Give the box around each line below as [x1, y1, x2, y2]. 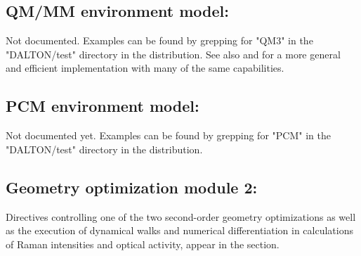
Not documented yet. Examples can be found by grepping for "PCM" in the [6, 128, 331, 143]
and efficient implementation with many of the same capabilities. [6, 60, 284, 75]
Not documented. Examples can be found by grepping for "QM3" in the [6, 33, 313, 48]
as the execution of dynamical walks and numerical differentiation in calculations [6, 223, 353, 238]
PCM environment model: [6, 95, 199, 117]
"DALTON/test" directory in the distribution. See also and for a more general [6, 46, 341, 61]
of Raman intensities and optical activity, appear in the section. [6, 236, 280, 251]
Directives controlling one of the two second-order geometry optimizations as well [6, 209, 356, 224]
